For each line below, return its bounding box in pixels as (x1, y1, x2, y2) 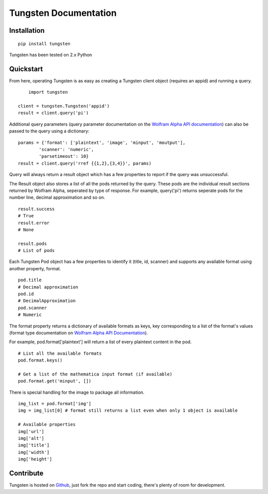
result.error (18, 220, 50, 226)
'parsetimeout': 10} (39, 154, 89, 159)
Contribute (9, 469, 44, 478)
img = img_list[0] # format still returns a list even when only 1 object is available (18, 408, 238, 414)
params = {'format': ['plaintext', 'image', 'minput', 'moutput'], (18, 139, 186, 145)
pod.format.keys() (18, 358, 63, 363)
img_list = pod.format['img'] (18, 401, 92, 407)
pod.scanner (18, 305, 47, 310)
